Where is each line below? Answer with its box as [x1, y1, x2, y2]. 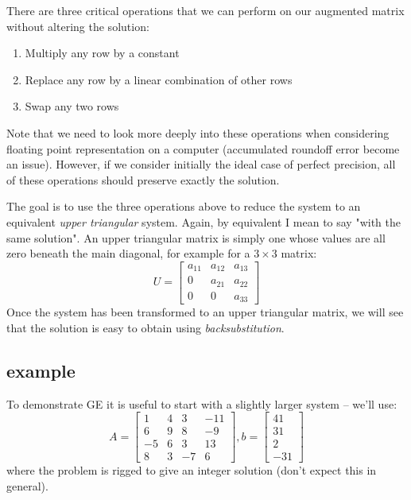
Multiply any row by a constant [25, 45, 180, 61]
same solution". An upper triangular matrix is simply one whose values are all [6, 229, 386, 246]
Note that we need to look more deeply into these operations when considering [6, 124, 390, 141]
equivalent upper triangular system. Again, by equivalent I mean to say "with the [6, 213, 401, 230]
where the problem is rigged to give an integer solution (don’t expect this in [6, 462, 377, 479]
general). [6, 477, 48, 494]
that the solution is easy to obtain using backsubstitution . [6, 319, 285, 335]
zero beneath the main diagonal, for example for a [6, 245, 250, 262]
